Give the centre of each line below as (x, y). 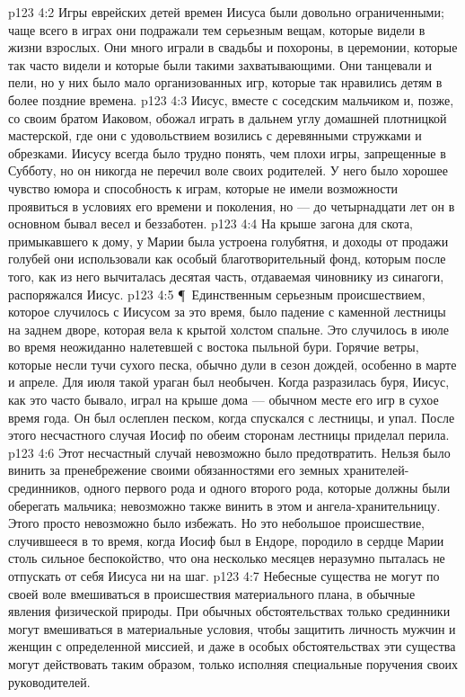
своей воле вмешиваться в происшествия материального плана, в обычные (212, 593)
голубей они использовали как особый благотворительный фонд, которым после (227, 259)
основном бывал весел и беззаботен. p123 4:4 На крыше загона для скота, (211, 223)
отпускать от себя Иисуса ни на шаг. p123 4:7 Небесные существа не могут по (224, 576)
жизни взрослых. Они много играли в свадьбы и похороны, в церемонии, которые (233, 47)
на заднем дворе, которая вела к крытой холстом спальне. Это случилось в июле (228, 329)
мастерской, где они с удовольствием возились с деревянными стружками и (215, 135)
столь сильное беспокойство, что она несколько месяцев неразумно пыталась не (227, 558)
